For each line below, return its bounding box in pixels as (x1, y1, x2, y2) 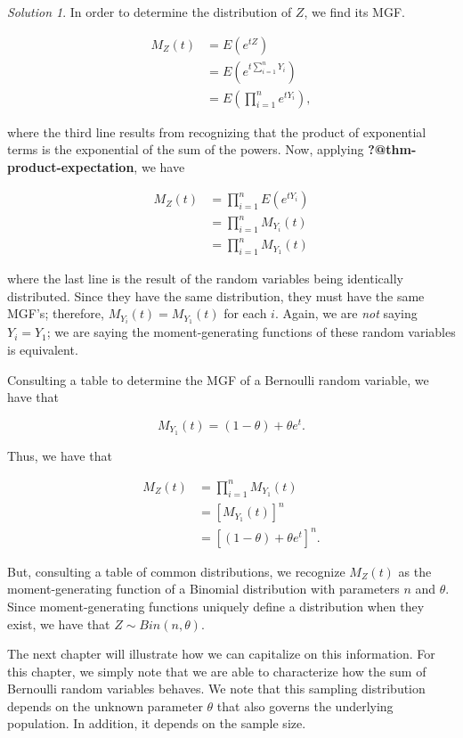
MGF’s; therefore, (7, 304, 104, 323)
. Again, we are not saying (274, 304, 418, 323)
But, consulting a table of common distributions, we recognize (7, 562, 345, 580)
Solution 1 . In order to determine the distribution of (7, 3, 292, 20)
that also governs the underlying (216, 696, 394, 715)
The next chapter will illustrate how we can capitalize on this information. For (7, 644, 435, 663)
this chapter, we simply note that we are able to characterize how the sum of (7, 661, 426, 680)
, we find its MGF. (304, 3, 405, 20)
